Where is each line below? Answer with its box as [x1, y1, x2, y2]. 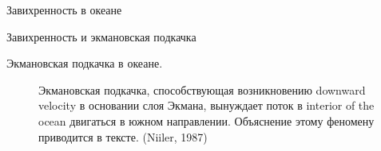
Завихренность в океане [6, 2, 122, 17]
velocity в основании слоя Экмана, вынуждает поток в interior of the [38, 97, 375, 114]
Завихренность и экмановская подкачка [6, 28, 196, 45]
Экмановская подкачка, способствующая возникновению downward [38, 81, 366, 98]
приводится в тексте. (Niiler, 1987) [38, 128, 208, 145]
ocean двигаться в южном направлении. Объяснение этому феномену [38, 112, 375, 129]
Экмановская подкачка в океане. [6, 55, 163, 72]
